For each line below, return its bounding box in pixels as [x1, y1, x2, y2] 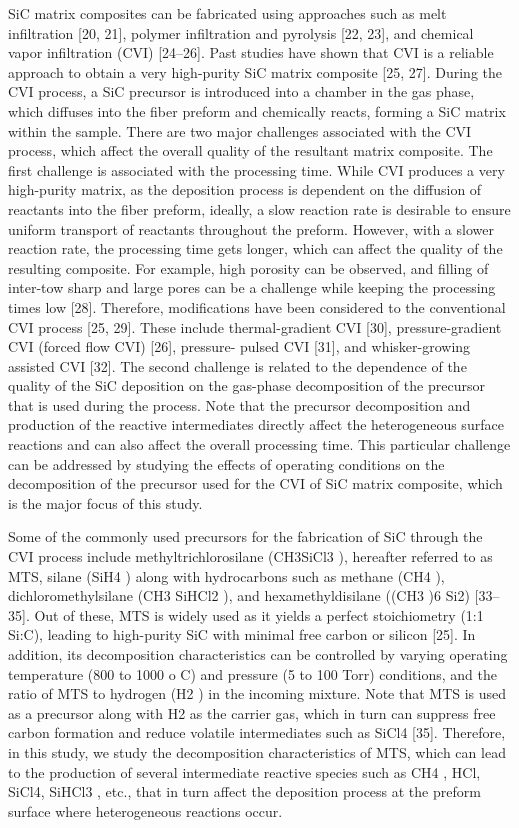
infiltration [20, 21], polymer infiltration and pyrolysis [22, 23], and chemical [8, 22, 474, 43]
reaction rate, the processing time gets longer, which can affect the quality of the [8, 238, 503, 259]
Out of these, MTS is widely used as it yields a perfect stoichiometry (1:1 [34, 604, 484, 625]
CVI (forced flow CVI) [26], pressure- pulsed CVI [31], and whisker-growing [8, 336, 471, 357]
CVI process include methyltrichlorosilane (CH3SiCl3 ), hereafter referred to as [8, 546, 493, 567]
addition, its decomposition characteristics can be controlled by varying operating [8, 644, 508, 664]
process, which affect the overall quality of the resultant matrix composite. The [8, 140, 493, 161]
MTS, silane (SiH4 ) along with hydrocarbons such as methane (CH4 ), [8, 565, 445, 586]
